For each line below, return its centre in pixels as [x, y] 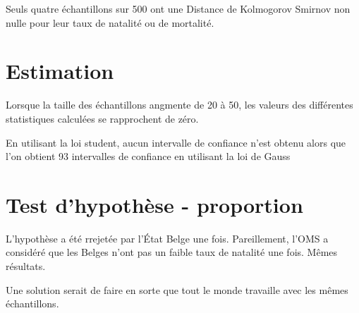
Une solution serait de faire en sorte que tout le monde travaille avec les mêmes [177, 289]
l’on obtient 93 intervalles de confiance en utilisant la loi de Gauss [148, 156]
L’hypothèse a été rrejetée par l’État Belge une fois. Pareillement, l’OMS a [167, 238]
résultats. [26, 266]
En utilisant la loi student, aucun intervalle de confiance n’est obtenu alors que [176, 142]
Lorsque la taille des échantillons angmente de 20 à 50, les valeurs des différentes [179, 105]
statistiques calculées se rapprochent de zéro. [102, 118]
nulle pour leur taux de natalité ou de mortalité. [110, 22]
